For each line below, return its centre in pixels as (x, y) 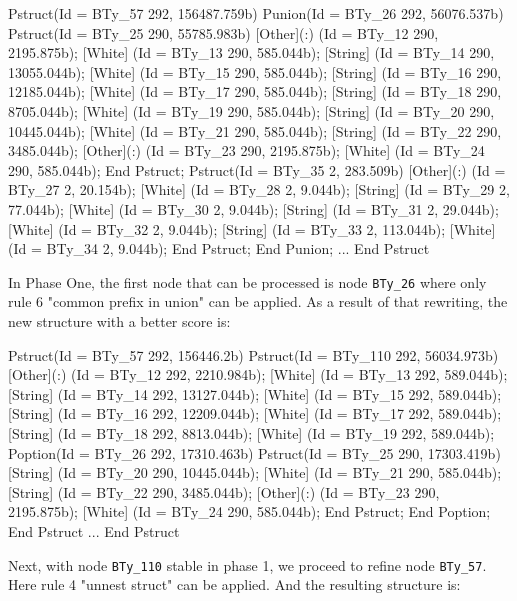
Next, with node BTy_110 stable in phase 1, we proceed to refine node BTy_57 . (247, 564)
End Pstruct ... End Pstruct (94, 530)
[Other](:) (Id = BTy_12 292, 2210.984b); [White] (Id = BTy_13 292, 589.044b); (258, 374)
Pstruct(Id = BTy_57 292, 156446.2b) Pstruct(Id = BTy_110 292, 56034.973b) (253, 354)
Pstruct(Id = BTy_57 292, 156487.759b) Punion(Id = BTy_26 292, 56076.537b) (256, 13)
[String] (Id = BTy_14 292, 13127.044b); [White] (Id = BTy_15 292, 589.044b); (255, 393)
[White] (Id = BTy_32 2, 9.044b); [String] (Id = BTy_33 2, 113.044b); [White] (252, 228)
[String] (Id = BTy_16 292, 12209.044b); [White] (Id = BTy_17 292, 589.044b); (255, 413)
